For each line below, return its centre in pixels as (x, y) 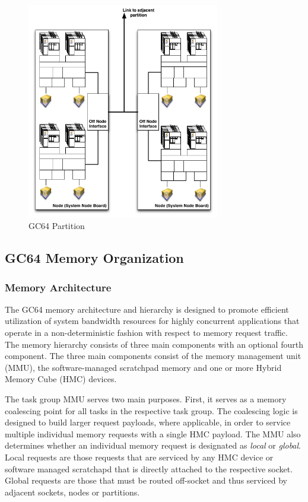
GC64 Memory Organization (94, 258)
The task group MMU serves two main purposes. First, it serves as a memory (146, 399)
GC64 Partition (57, 226)
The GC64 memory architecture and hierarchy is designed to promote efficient (147, 309)
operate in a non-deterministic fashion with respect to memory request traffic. (146, 333)
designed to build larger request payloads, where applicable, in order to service (148, 422)
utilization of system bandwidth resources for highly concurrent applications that (152, 321)
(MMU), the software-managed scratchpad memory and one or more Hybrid (143, 367)
